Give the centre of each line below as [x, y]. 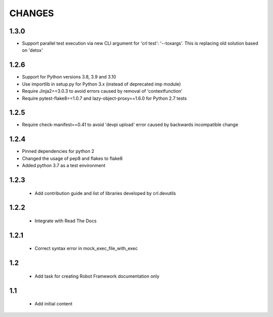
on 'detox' [32, 50]
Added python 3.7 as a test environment [64, 166]
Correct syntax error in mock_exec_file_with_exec [86, 249]
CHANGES [32, 13]
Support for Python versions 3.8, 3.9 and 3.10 [69, 77]
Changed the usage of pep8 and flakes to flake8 [72, 158]
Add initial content [54, 304]
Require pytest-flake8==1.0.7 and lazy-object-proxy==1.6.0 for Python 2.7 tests [104, 98]
